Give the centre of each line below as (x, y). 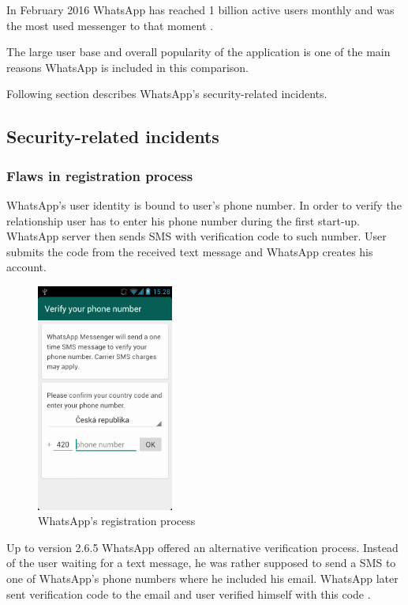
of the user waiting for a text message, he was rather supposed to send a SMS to (201, 563)
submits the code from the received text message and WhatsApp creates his (190, 251)
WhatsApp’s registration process (117, 521)
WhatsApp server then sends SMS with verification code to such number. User (197, 236)
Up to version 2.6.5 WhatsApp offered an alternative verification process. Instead (202, 547)
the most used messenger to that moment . (110, 25)
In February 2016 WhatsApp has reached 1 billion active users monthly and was (200, 9)
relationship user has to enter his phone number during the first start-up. (183, 220)
